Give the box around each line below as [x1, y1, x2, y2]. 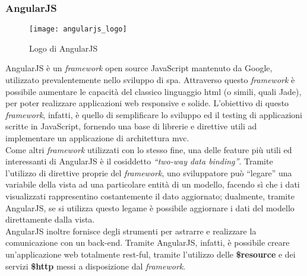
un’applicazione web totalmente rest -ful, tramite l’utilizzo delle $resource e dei [5, 248, 296, 260]
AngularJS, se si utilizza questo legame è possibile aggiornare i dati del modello [5, 201, 295, 214]
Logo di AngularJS [29, 42, 98, 54]
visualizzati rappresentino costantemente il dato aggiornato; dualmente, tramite [5, 190, 295, 202]
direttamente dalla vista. [5, 213, 95, 226]
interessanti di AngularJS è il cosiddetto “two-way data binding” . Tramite [5, 155, 273, 167]
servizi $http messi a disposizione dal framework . [5, 259, 186, 272]
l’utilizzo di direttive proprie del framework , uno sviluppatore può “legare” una [5, 166, 292, 179]
